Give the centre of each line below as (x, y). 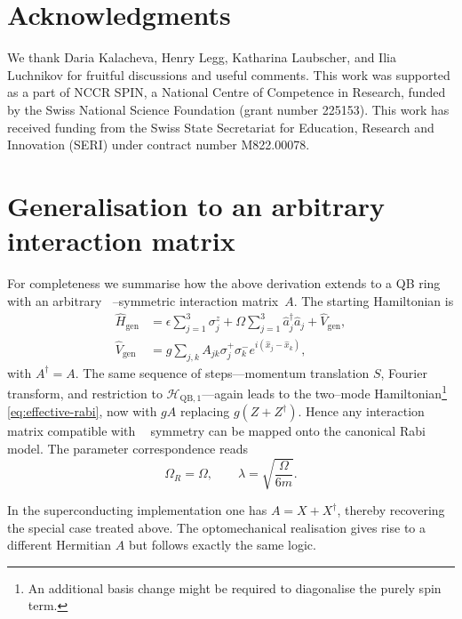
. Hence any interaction (361, 411)
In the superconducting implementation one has (137, 510)
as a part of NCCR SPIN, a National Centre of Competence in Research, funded (227, 92)
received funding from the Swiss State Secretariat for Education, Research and (221, 127)
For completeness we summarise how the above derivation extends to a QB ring (224, 283)
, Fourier (404, 372)
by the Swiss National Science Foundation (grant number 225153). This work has (228, 109)
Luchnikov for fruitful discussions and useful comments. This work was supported (229, 74)
